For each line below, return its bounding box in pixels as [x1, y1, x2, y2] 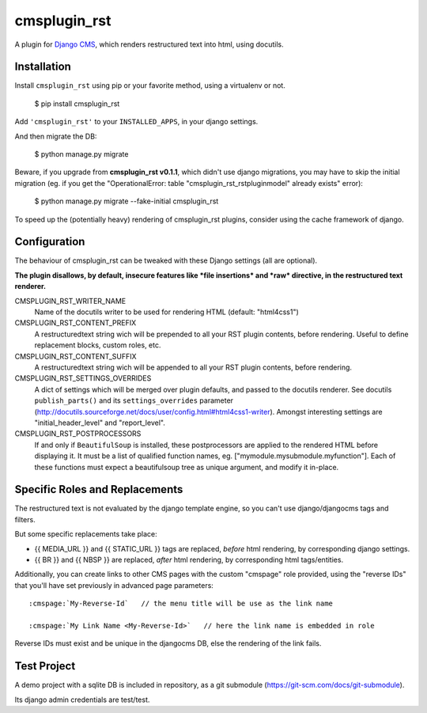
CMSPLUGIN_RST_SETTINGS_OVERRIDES [14, 374, 152, 383]
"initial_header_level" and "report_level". [34, 418, 165, 427]
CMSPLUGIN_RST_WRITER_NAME [14, 296, 127, 305]
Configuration [14, 235, 85, 248]
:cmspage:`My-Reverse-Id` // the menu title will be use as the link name [28, 599, 334, 609]
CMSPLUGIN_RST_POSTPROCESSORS [14, 429, 142, 438]
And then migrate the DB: [14, 131, 97, 141]
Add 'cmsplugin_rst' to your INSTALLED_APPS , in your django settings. [14, 117, 259, 127]
